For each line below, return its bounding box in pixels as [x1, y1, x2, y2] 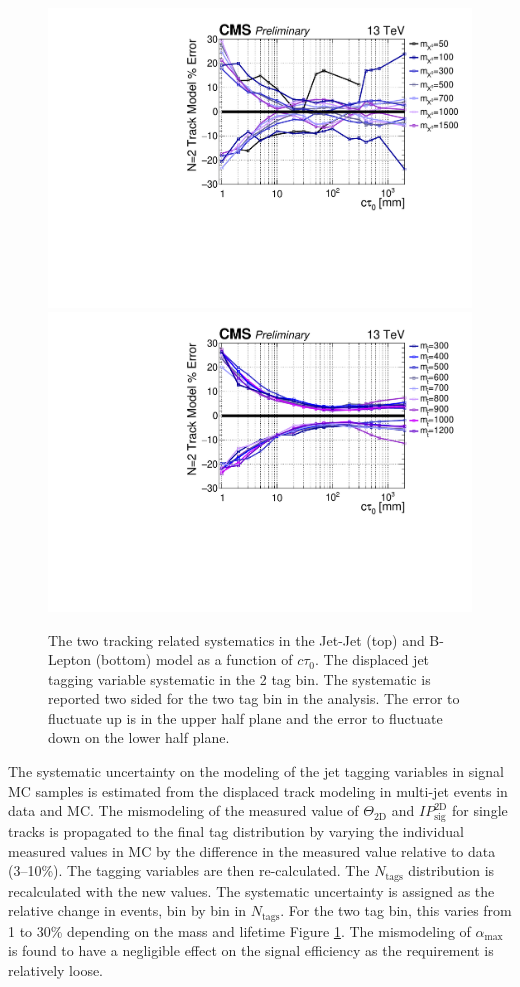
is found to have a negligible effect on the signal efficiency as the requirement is [8, 940, 494, 961]
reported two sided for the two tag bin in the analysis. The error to [48, 688, 460, 709]
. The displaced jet [315, 649, 430, 670]
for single [452, 800, 508, 821]
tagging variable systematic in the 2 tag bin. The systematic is [48, 668, 431, 689]
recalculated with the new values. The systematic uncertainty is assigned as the [8, 880, 495, 901]
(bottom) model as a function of [95, 649, 293, 670]
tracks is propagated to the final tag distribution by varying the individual [8, 820, 464, 841]
